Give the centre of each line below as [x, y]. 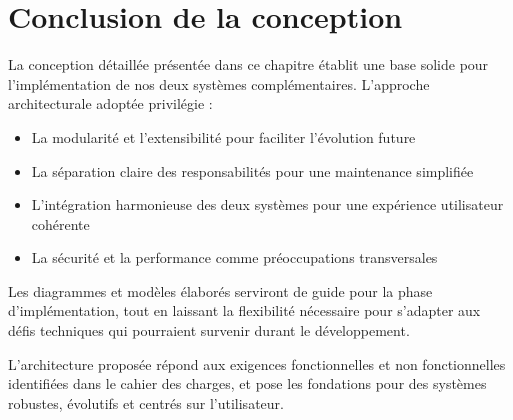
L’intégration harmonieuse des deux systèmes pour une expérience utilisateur [267, 204]
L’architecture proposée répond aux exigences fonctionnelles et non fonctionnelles [257, 363]
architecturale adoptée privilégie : [110, 103]
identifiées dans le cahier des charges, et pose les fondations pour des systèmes [247, 383]
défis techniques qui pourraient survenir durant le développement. [209, 330]
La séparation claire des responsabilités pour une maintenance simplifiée [252, 170]
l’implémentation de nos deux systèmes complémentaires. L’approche [219, 83]
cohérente [60, 223]
